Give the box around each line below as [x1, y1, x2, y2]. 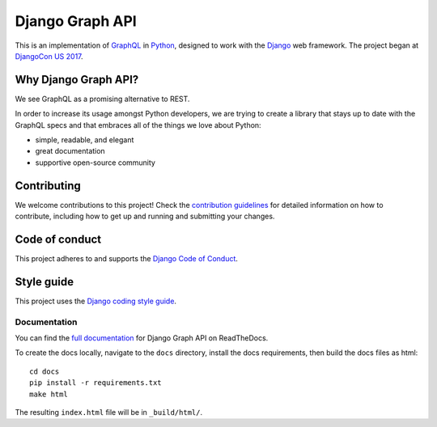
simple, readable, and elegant [35, 135, 134, 145]
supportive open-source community [35, 158, 155, 167]
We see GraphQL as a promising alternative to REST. [15, 94, 190, 104]
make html [29, 389, 68, 399]
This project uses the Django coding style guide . [15, 296, 177, 306]
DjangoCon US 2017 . [15, 51, 84, 61]
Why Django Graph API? [15, 73, 139, 87]
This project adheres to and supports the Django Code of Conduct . [15, 254, 239, 263]
